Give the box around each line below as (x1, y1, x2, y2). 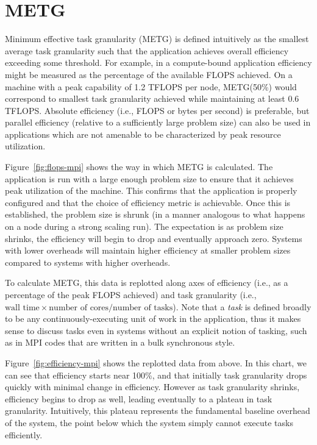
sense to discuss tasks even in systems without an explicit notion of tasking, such (5, 324, 307, 336)
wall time (5, 303, 40, 312)
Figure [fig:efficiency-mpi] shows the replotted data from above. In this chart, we (5, 356, 307, 369)
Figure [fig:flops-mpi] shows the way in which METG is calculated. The (5, 160, 273, 173)
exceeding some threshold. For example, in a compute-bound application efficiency (5, 56, 312, 69)
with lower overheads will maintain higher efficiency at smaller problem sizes (5, 244, 291, 257)
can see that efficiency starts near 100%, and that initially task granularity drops (5, 368, 307, 381)
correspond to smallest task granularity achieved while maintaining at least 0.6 (5, 92, 299, 105)
